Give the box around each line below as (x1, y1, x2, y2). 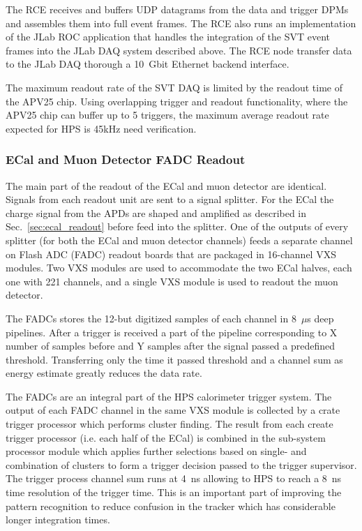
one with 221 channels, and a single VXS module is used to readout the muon (6, 274, 338, 288)
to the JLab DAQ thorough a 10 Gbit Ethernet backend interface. (6, 57, 289, 71)
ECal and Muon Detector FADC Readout (6, 151, 246, 168)
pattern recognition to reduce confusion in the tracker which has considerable (6, 498, 335, 513)
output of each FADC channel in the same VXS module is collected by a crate (6, 403, 340, 417)
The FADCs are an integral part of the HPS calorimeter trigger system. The (6, 389, 332, 403)
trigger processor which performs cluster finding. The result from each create (6, 417, 333, 431)
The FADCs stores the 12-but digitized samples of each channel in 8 (6, 311, 296, 325)
